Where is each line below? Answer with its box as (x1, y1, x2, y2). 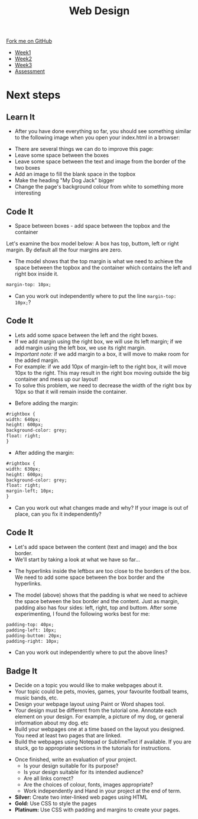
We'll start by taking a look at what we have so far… (14, 556, 141, 563)
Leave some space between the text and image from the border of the (14, 158, 186, 165)
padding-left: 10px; (6, 627, 57, 633)
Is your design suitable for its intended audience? (23, 769, 144, 776)
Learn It (6, 112, 35, 122)
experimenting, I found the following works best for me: (14, 610, 150, 617)
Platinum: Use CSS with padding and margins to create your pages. (14, 806, 180, 814)
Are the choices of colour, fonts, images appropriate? (23, 781, 154, 788)
